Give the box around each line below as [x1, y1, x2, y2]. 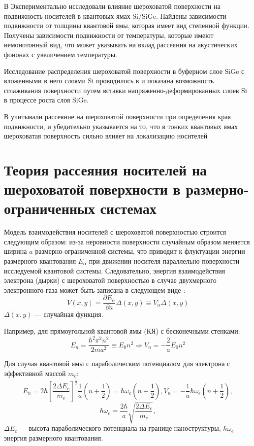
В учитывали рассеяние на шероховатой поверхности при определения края [4, 111, 231, 121]
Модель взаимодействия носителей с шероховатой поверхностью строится [4, 227, 226, 237]
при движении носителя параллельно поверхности [89, 256, 240, 266]
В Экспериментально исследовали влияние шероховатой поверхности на [4, 1, 221, 11]
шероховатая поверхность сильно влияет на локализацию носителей [4, 131, 208, 141]
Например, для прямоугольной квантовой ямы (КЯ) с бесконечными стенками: [4, 326, 240, 336]
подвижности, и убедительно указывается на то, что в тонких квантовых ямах [4, 121, 238, 131]
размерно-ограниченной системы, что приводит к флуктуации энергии [35, 246, 245, 256]
